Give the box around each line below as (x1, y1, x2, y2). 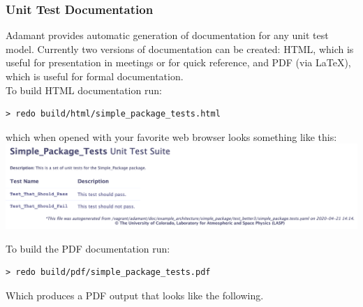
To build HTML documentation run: (6, 82, 162, 97)
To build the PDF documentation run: (6, 241, 170, 255)
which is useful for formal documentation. (6, 69, 184, 83)
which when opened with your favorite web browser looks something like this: (6, 129, 337, 144)
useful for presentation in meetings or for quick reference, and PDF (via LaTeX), (6, 55, 351, 70)
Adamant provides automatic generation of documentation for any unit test (6, 28, 329, 43)
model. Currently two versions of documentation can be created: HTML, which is (6, 41, 354, 56)
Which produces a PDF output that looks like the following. (6, 287, 264, 302)
